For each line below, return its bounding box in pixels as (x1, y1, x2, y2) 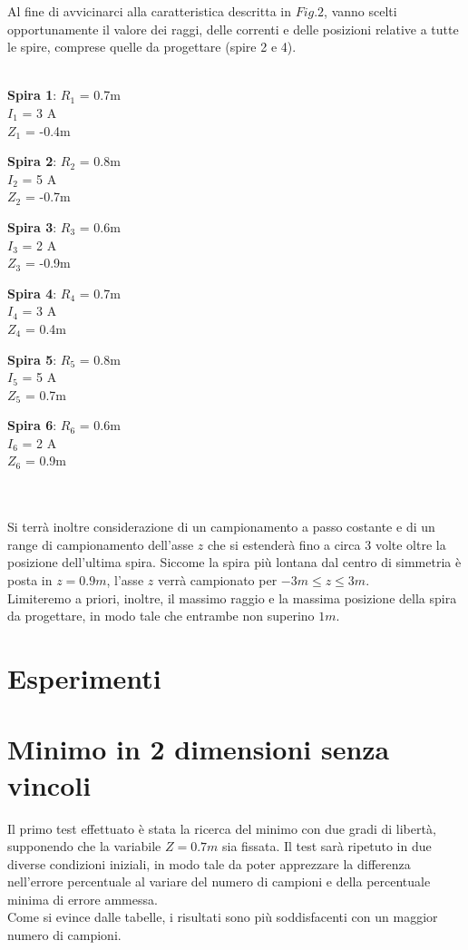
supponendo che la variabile (7, 837, 161, 856)
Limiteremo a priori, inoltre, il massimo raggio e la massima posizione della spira (7, 588, 457, 607)
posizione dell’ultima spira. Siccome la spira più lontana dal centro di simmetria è (7, 553, 462, 572)
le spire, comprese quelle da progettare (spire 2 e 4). (7, 37, 297, 56)
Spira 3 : (7, 217, 57, 236)
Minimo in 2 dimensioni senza (7, 730, 390, 768)
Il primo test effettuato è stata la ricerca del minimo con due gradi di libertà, (7, 818, 436, 837)
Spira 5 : (7, 349, 57, 368)
